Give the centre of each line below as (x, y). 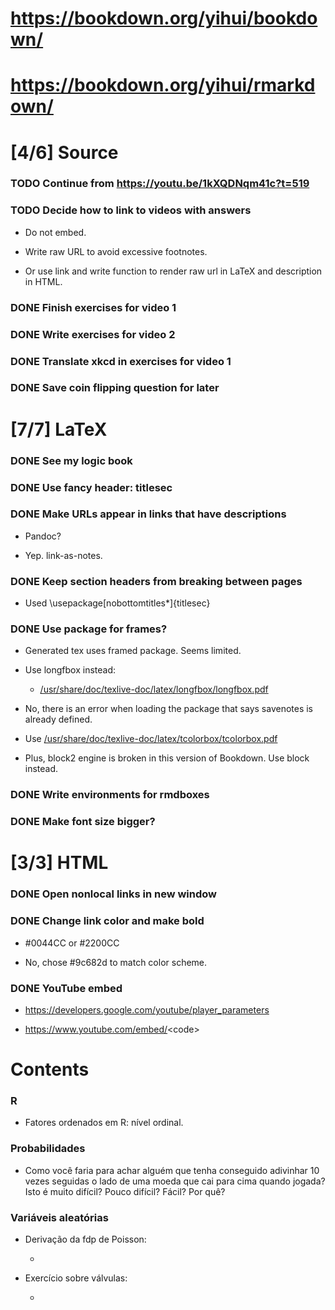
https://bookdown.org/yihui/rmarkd (163, 85)
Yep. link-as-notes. (63, 555)
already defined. (58, 719)
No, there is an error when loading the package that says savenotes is (169, 709)
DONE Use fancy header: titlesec (91, 487)
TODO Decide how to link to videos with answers (131, 210)
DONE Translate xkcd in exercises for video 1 (121, 361)
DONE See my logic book (71, 460)
